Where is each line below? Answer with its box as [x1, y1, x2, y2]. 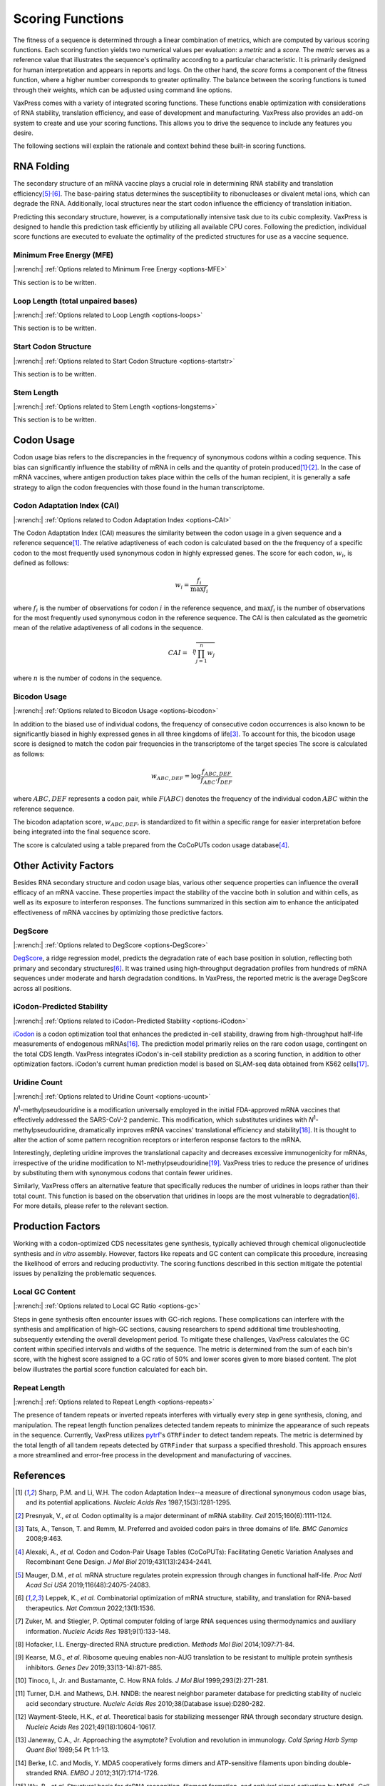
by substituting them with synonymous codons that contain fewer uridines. [13, 1169, 233, 1177]
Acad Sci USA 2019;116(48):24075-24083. [26, 1580, 151, 1589]
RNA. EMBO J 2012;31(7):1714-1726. [53, 1769, 160, 1777]
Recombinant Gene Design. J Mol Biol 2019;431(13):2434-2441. [26, 1557, 212, 1566]
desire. [13, 129, 34, 137]
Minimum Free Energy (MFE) [13, 250, 114, 260]
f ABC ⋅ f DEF [200, 776, 232, 786]
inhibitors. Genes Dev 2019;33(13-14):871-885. [26, 1663, 163, 1672]
